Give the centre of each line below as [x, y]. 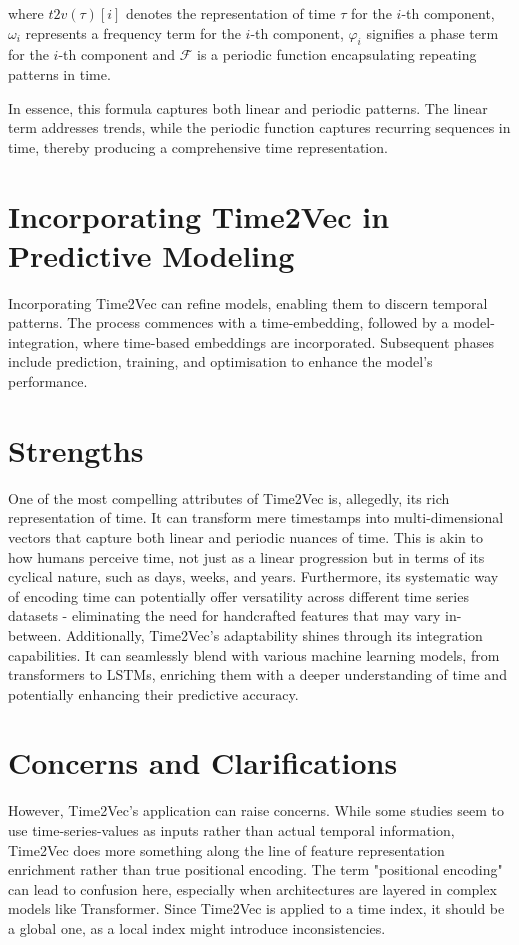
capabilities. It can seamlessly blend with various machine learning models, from [254, 654]
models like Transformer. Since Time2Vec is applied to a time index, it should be [256, 908]
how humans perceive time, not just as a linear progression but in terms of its [246, 556]
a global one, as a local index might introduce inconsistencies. [197, 927]
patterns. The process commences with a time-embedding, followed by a [228, 322]
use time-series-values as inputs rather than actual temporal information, [231, 830]
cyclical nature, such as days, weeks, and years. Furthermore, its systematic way [253, 576]
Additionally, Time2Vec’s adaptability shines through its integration [274, 634]
